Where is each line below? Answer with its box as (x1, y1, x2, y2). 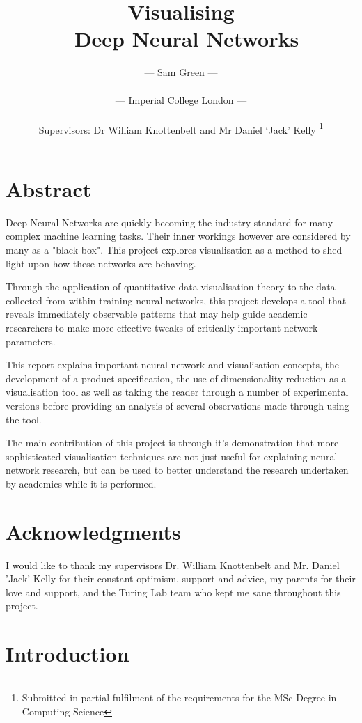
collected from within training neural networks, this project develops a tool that (6, 293, 347, 307)
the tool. (6, 412, 42, 426)
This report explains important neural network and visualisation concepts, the (6, 357, 339, 372)
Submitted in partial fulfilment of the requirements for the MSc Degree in (22, 690, 337, 705)
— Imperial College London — (115, 92, 247, 107)
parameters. (6, 334, 56, 348)
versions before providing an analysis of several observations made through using (6, 398, 349, 412)
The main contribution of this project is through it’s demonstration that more (6, 435, 339, 450)
